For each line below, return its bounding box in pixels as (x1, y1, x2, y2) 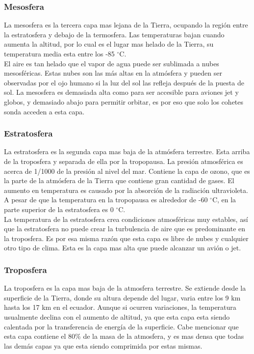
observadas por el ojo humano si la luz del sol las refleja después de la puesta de (4, 77, 244, 87)
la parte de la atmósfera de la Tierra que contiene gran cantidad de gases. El (4, 175, 234, 186)
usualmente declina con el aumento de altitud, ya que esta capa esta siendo (4, 311, 230, 322)
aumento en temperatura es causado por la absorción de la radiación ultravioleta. (4, 185, 248, 195)
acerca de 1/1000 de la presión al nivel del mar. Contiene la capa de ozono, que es (4, 165, 250, 176)
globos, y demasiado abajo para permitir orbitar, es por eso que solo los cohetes (4, 96, 244, 107)
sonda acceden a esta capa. (4, 106, 85, 116)
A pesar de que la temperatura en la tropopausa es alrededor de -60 (4, 194, 208, 205)
